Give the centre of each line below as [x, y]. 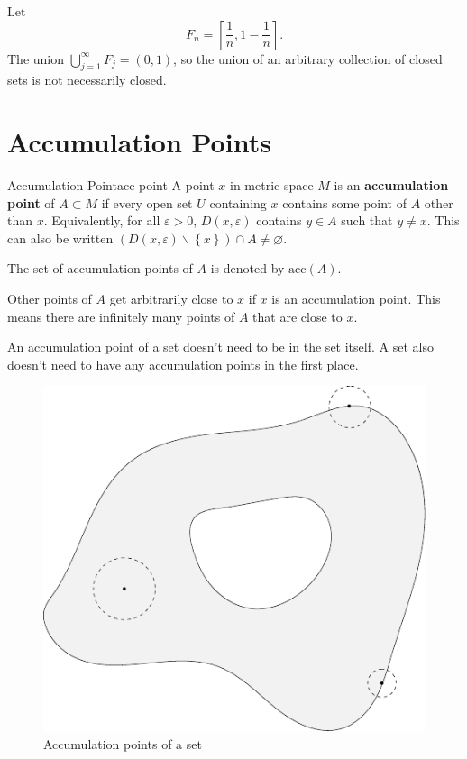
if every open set [147, 202]
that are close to [298, 316]
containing [238, 202]
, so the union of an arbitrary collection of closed [308, 58]
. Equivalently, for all [102, 220]
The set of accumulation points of [100, 268]
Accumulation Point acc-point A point [111, 185]
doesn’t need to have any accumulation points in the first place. [183, 364]
